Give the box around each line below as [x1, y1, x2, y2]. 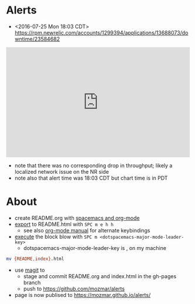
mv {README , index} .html [6, 256, 65, 262]
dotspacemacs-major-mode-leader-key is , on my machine [23, 244, 166, 251]
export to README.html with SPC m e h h [14, 221, 114, 228]
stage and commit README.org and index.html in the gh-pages [23, 272, 177, 279]
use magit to [14, 266, 45, 273]
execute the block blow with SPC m [14, 233, 97, 240]
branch [23, 279, 41, 286]
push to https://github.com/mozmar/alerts [23, 285, 125, 292]
